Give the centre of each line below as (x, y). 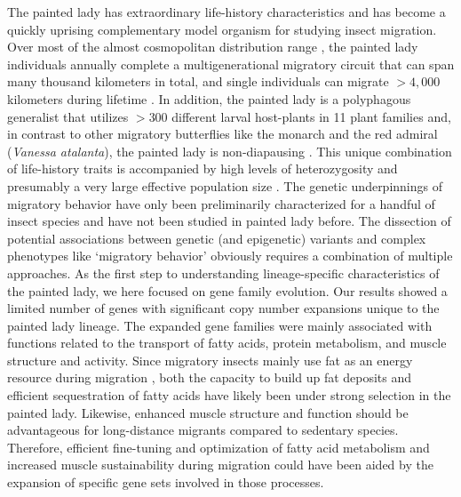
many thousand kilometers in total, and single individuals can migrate (198, 81)
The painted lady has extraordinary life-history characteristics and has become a (227, 12)
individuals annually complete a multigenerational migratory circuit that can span (231, 64)
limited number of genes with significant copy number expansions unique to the (223, 308)
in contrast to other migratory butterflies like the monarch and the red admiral (223, 134)
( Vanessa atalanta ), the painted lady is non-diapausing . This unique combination (230, 151)
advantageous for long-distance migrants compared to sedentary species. (203, 430)
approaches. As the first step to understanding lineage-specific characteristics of (223, 273)
